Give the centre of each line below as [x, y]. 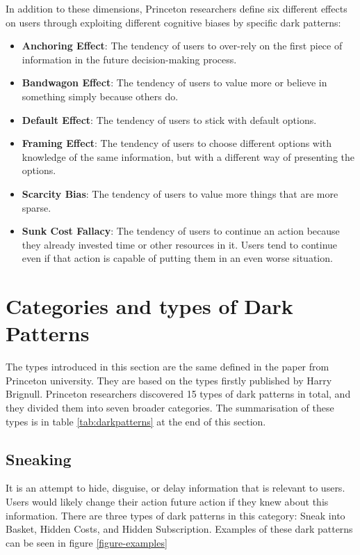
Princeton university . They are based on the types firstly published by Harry [169, 380]
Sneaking [39, 459]
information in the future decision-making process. [129, 59]
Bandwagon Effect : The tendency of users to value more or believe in [174, 83]
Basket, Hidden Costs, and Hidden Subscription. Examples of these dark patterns [179, 529]
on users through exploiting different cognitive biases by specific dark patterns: [173, 22]
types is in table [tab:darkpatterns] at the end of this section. [136, 421]
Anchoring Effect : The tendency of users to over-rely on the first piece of [182, 46]
